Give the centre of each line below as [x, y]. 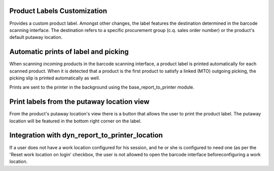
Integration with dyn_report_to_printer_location [86, 135]
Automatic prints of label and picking [69, 52]
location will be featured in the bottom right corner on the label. [75, 121]
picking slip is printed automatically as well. [55, 78]
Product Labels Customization [58, 11]
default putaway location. [36, 37]
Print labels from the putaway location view [79, 102]
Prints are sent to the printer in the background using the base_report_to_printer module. [102, 87]
